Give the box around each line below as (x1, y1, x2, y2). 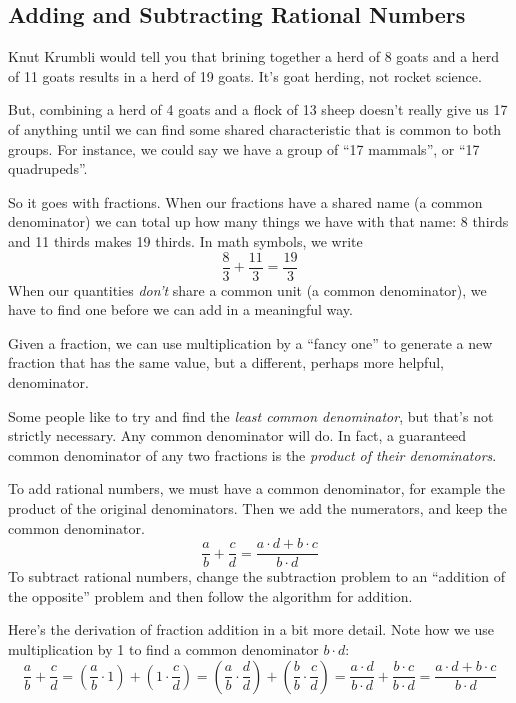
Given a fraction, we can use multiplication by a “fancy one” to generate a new (8, 332, 493, 353)
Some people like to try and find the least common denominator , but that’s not (8, 405, 494, 426)
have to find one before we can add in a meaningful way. (8, 299, 353, 320)
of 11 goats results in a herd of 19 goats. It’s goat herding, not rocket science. (8, 65, 482, 86)
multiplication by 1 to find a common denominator (8, 638, 319, 659)
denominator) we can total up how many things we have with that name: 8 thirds (8, 211, 509, 232)
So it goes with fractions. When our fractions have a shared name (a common (8, 191, 483, 212)
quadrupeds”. (8, 158, 88, 179)
